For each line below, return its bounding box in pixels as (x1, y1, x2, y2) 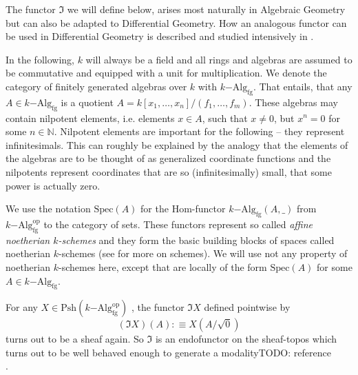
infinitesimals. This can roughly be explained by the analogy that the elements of (6, 137, 348, 152)
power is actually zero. (6, 178, 101, 192)
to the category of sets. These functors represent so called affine (43, 216, 313, 231)
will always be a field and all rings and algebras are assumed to (85, 52, 352, 66)
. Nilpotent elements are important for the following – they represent (54, 124, 345, 139)
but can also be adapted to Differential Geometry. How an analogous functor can (6, 15, 347, 30)
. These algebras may (249, 94, 338, 109)
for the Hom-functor (140, 201, 226, 216)
